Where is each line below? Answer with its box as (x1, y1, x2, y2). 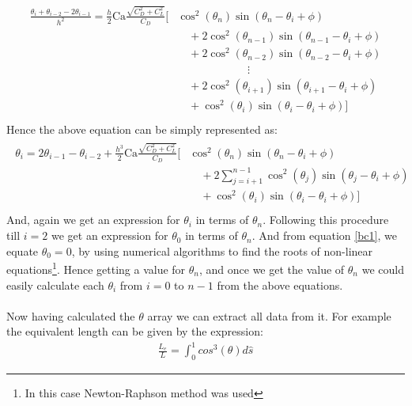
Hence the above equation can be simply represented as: (6, 121, 278, 138)
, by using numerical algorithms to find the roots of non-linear (71, 242, 373, 259)
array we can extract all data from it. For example (147, 307, 391, 324)
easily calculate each (6, 276, 104, 293)
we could (361, 260, 404, 277)
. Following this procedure (263, 211, 389, 228)
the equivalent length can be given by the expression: (6, 323, 263, 340)
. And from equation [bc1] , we (251, 227, 397, 244)
